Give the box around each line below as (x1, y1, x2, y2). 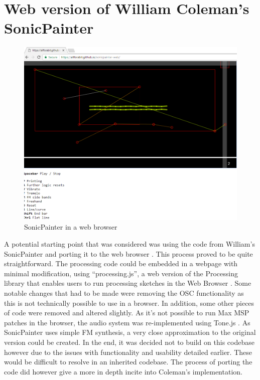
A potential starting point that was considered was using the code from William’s (4, 238, 255, 249)
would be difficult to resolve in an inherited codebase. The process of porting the (4, 356, 252, 367)
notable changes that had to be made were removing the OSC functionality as (4, 287, 244, 298)
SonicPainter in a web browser (24, 222, 117, 232)
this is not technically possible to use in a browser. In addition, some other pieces (4, 297, 254, 308)
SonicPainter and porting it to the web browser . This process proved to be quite (4, 248, 253, 259)
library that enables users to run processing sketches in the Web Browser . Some (4, 278, 251, 288)
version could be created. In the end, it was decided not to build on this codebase (4, 336, 254, 347)
